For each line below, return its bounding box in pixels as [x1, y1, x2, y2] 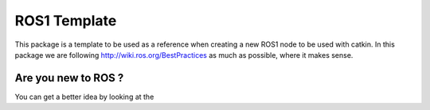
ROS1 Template [14, 12, 117, 29]
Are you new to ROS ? [14, 71, 124, 85]
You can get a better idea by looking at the [14, 92, 154, 101]
